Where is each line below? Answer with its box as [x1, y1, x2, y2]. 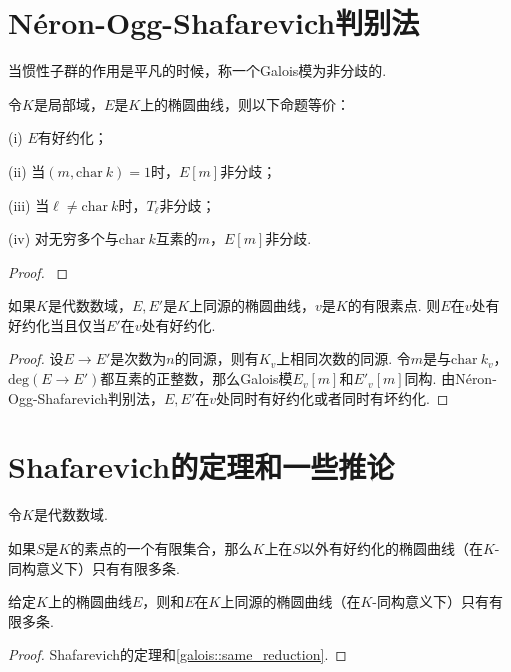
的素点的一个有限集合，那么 [70, 537, 253, 558]
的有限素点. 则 [347, 295, 441, 316]
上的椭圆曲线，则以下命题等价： [140, 93, 351, 114]
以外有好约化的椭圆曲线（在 [300, 537, 483, 558]
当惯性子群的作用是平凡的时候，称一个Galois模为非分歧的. [8, 60, 387, 81]
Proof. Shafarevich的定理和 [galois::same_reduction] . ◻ [8, 644, 347, 665]
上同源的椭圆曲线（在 [220, 591, 361, 612]
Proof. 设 [8, 348, 64, 369]
